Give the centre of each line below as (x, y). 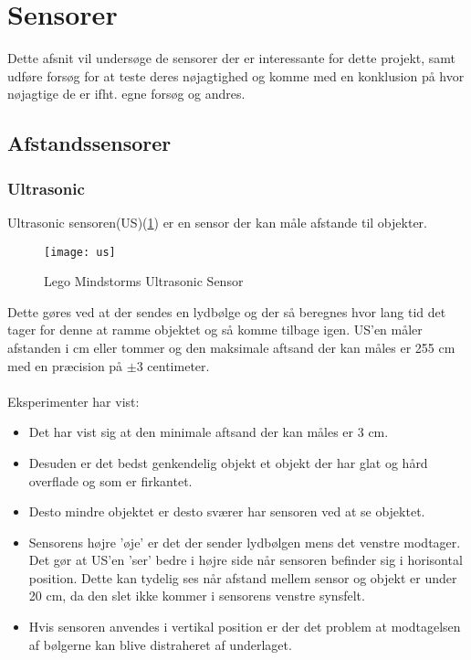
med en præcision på (65, 365)
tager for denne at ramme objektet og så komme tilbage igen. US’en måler (215, 330)
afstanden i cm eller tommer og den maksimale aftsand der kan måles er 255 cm (231, 347)
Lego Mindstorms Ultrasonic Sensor (144, 281)
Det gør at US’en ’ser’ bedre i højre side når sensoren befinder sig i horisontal (246, 560)
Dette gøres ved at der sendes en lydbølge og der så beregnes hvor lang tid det (227, 311)
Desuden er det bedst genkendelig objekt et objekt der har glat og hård (228, 462)
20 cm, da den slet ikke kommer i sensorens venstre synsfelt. (197, 596)
